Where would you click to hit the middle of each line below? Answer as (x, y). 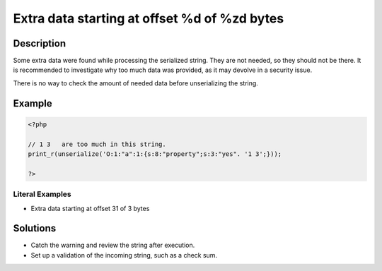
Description (40, 43)
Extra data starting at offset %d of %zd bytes (149, 18)
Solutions (35, 228)
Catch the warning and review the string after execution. (113, 245)
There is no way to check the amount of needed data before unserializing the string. (135, 83)
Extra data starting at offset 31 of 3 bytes (90, 208)
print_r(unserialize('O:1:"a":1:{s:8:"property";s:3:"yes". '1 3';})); (155, 154)
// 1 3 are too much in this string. (97, 144)
